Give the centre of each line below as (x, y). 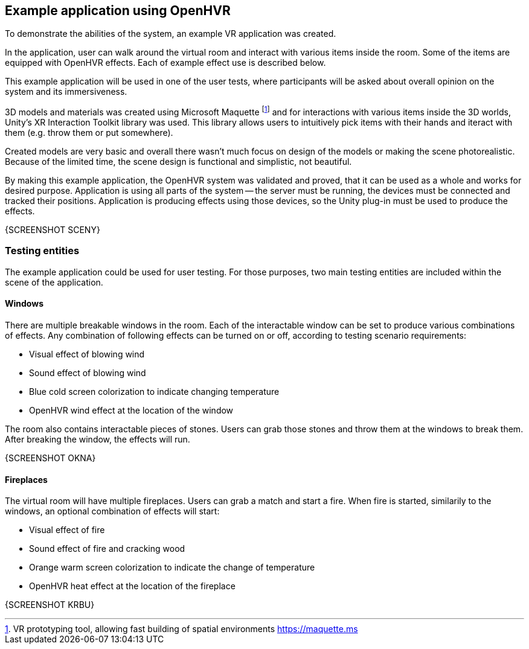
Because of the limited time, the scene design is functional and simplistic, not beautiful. (178, 162)
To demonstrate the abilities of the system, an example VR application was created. (171, 34)
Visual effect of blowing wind (87, 354)
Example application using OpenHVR (118, 11)
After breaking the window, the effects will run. (98, 440)
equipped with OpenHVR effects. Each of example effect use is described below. (165, 63)
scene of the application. (54, 282)
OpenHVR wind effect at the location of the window (131, 411)
